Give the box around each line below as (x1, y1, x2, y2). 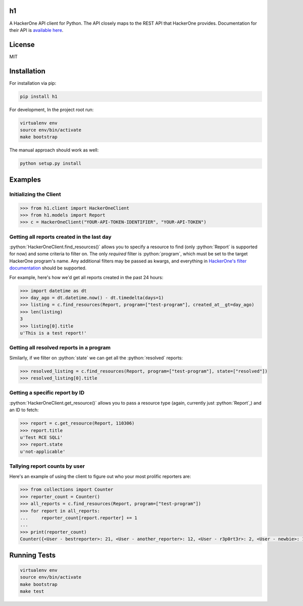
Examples (9, 175, 41, 184)
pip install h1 (20, 93, 58, 99)
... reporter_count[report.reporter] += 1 (20, 515, 137, 521)
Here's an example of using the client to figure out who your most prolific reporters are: (9, 473, 191, 479)
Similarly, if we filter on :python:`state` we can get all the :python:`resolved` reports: (9, 355, 183, 361)
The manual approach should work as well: (9, 147, 99, 153)
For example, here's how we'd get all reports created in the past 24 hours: (9, 274, 164, 280)
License (9, 40, 35, 49)
